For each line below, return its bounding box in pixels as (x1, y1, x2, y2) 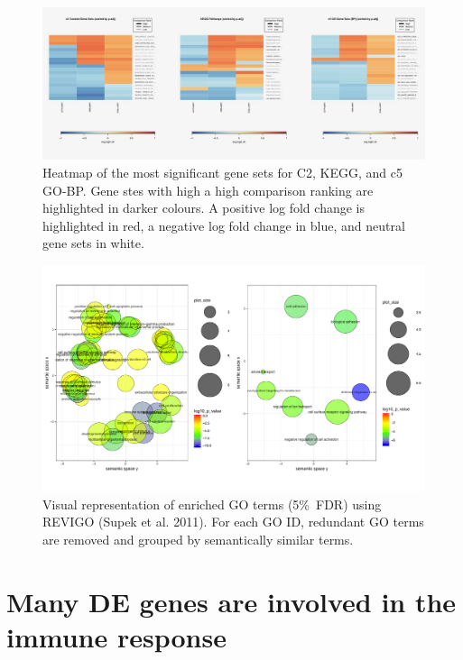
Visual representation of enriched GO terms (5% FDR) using (42, 494, 382, 513)
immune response (6, 618, 227, 655)
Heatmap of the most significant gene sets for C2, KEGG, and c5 (42, 162, 403, 181)
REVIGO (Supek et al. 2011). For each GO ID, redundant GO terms (42, 512, 424, 531)
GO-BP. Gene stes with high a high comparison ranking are (42, 180, 374, 199)
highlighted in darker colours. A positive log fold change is (42, 198, 365, 217)
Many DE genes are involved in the (6, 582, 457, 619)
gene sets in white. (42, 234, 144, 252)
